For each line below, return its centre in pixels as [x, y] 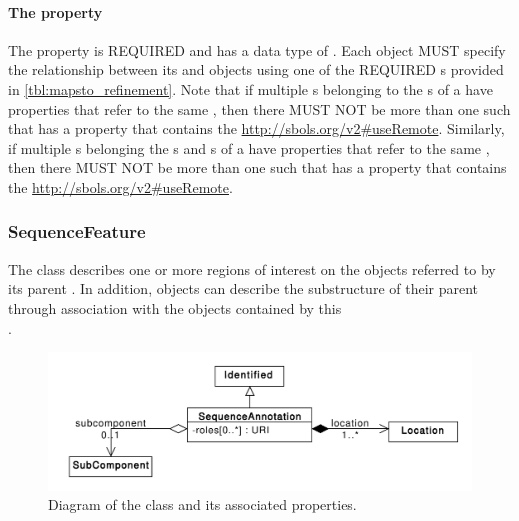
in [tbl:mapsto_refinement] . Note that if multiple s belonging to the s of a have [250, 88]
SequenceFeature [77, 231]
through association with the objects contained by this [175, 307]
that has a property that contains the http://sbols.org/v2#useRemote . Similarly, [256, 128]
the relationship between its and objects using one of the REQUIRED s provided [256, 69]
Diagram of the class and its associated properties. [202, 504]
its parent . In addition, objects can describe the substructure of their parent [243, 288]
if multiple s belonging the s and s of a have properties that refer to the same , [249, 147]
